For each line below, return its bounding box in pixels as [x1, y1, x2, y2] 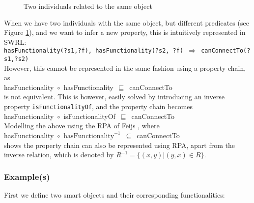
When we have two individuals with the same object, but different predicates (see [4, 17, 249, 28]
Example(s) [4, 170, 50, 182]
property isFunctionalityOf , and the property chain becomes [4, 101, 193, 112]
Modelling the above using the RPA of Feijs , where [4, 120, 160, 131]
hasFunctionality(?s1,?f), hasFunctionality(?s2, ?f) [4, 47, 184, 55]
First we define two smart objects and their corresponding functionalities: [4, 189, 225, 200]
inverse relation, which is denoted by [4, 149, 114, 160]
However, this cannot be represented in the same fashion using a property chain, [4, 62, 246, 73]
